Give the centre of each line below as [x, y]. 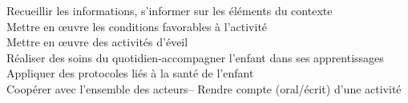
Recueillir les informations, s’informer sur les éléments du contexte [170, 10]
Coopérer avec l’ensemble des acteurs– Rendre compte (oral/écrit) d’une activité [204, 88]
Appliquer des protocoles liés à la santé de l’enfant [130, 73]
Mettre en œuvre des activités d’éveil [97, 42]
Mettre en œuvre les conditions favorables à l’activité [137, 26]
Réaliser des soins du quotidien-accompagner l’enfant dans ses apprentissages [195, 57]
